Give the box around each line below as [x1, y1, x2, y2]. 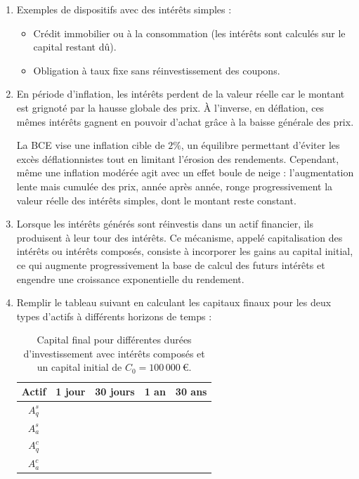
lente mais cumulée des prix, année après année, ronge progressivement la [16, 178, 333, 193]
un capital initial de [37, 360, 122, 374]
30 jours [95, 384, 135, 399]
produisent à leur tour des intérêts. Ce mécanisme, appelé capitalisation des [16, 230, 343, 244]
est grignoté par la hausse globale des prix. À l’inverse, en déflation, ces [16, 100, 325, 114]
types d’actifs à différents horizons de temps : [16, 308, 212, 323]
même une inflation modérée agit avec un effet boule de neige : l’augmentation [16, 165, 354, 180]
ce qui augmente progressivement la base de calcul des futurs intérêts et [16, 257, 325, 272]
